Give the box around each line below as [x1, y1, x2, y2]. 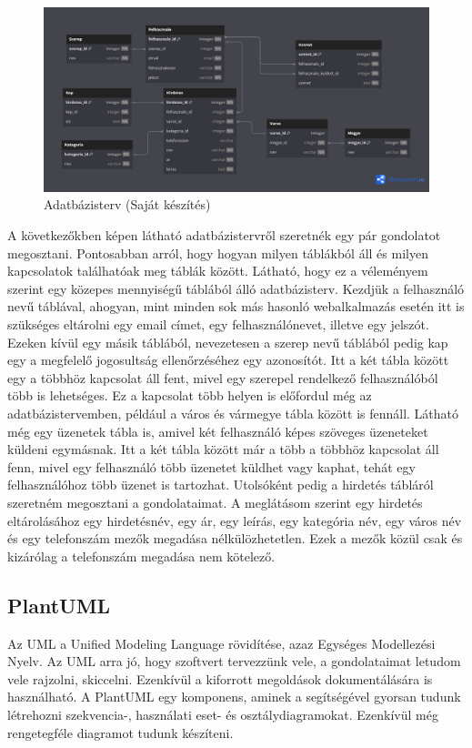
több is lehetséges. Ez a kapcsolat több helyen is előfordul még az [7, 386, 372, 405]
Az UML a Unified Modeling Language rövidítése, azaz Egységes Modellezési [7, 633, 436, 652]
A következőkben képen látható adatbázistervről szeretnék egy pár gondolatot [7, 226, 441, 245]
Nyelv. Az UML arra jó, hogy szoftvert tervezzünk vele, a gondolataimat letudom [7, 652, 461, 671]
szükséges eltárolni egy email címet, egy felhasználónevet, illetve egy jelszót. [7, 315, 429, 334]
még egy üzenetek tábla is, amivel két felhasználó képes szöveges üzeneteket [7, 421, 428, 440]
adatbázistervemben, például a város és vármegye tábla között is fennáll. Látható [7, 404, 459, 423]
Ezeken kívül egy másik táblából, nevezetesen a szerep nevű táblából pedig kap [7, 332, 448, 351]
